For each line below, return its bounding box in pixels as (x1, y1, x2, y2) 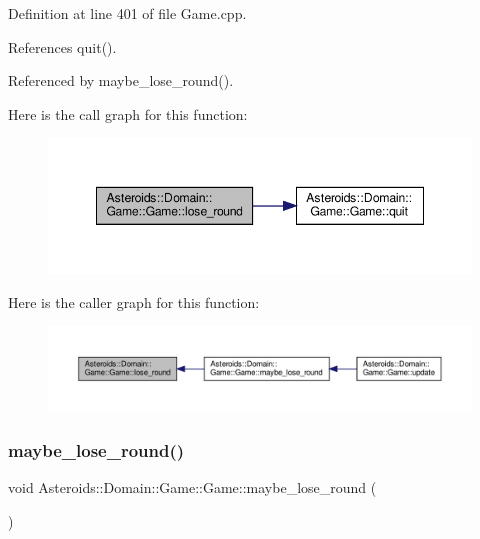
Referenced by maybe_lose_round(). (8, 70, 234, 91)
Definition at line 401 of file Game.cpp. (8, 3, 247, 23)
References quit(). (8, 36, 117, 57)
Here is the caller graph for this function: (8, 291, 260, 312)
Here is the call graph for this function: (8, 103, 248, 124)
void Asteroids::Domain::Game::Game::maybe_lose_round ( (8, 477, 377, 498)
